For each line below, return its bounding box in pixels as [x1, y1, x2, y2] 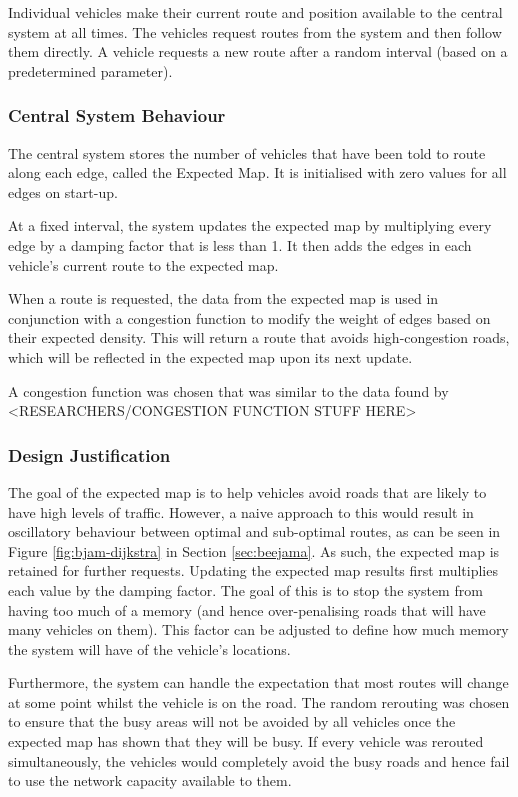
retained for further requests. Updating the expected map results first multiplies [8, 560, 498, 581]
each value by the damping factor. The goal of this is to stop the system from [8, 579, 483, 600]
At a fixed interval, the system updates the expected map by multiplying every [8, 215, 492, 236]
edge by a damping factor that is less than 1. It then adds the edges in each [8, 234, 472, 255]
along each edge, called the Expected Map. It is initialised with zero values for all [8, 162, 507, 183]
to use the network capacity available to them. [8, 770, 292, 791]
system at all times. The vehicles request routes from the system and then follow [8, 21, 502, 42]
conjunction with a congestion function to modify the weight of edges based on [8, 307, 491, 328]
